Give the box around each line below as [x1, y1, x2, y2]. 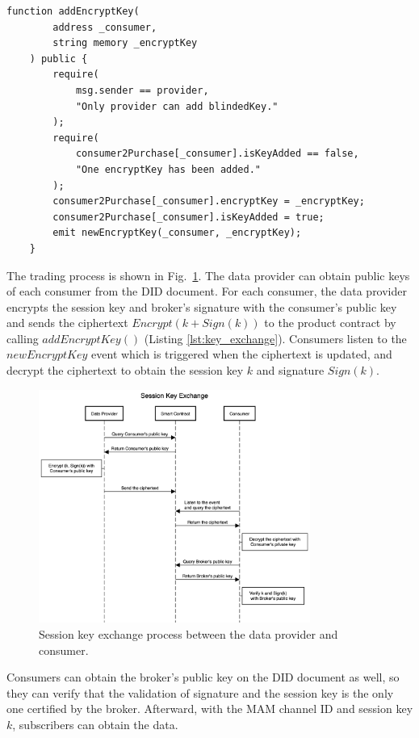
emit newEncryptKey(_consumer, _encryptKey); [52, 227, 302, 239]
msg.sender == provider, [75, 84, 209, 96]
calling [6, 329, 39, 346]
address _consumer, [52, 21, 157, 33]
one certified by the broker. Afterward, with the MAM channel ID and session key [6, 700, 413, 717]
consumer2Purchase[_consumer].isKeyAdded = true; [52, 211, 325, 223]
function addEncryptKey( [6, 6, 140, 17]
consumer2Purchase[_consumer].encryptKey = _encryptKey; [52, 195, 365, 208]
